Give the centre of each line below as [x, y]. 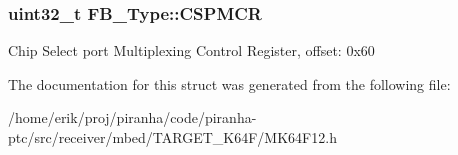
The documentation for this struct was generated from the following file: [229, 83]
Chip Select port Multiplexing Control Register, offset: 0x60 [191, 50]
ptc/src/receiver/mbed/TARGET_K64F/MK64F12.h [172, 137]
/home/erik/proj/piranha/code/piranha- [132, 117]
